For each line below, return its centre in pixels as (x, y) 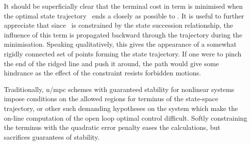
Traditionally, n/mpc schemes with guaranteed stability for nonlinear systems (119, 89)
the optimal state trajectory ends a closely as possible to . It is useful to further (124, 15)
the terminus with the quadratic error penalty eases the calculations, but (112, 127)
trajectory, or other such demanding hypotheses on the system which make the (121, 108)
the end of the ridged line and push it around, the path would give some (111, 63)
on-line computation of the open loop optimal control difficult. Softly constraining (126, 118)
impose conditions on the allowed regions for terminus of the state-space (111, 99)
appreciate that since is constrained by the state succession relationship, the (119, 25)
